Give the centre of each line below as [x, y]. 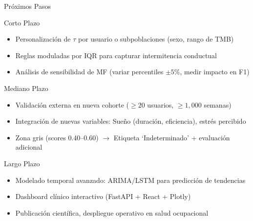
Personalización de [43, 39]
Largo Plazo [22, 163]
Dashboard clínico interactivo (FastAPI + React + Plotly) [103, 196]
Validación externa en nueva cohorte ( [72, 104]
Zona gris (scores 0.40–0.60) [57, 137]
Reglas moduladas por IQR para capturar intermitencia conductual [116, 55]
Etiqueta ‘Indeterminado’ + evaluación [172, 137]
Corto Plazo [22, 22]
